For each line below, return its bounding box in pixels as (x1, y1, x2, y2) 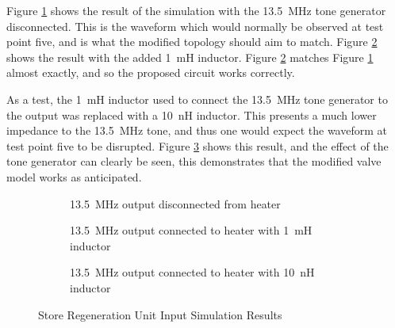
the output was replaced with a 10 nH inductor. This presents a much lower (6, 106, 377, 123)
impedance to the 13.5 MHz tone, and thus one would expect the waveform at (6, 122, 387, 139)
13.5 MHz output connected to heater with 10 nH (70, 264, 315, 280)
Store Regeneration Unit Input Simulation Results (38, 306, 282, 322)
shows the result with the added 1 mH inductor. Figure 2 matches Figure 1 (6, 48, 374, 65)
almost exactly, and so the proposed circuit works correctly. (6, 64, 295, 81)
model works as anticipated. (6, 168, 142, 185)
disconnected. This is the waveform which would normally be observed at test (6, 17, 384, 34)
